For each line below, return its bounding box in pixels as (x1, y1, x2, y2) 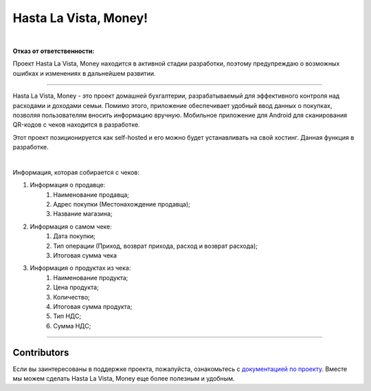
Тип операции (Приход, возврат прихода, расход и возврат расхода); (53, 242, 258, 250)
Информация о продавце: (30, 181, 106, 189)
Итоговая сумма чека (53, 251, 117, 260)
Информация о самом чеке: (30, 222, 113, 231)
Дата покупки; (53, 232, 96, 240)
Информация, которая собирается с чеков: (12, 168, 140, 176)
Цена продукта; (53, 283, 99, 292)
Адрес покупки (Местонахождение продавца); (53, 200, 190, 209)
